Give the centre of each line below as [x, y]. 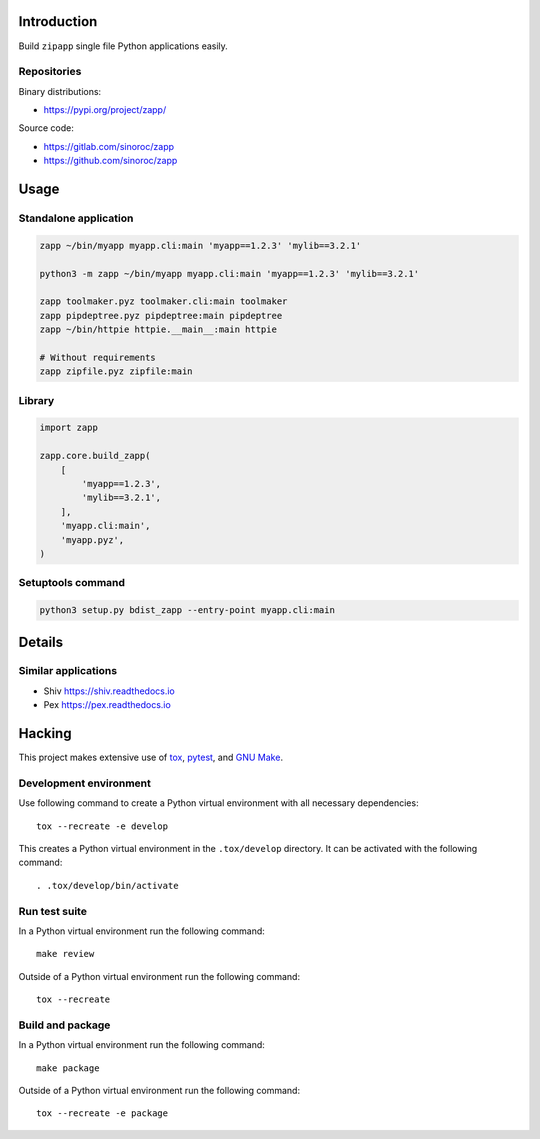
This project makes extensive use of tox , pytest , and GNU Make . [151, 757]
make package [68, 1068]
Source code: [46, 128]
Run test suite [52, 911]
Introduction [58, 21]
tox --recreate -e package [102, 1113]
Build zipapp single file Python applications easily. [123, 46]
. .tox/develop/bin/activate [107, 885]
